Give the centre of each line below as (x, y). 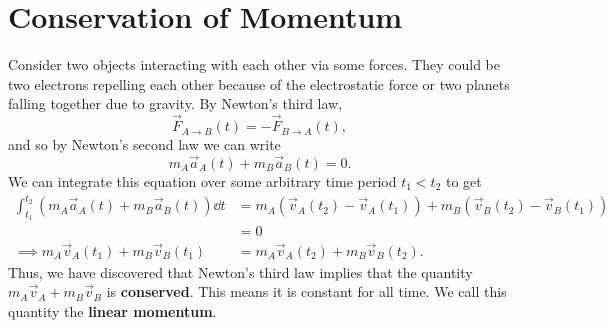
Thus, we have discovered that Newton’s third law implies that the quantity (240, 271)
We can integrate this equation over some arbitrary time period (202, 180)
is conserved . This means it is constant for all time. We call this (306, 291)
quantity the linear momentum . (112, 310)
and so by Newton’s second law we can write (144, 144)
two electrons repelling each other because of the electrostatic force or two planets (259, 83)
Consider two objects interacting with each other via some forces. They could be (254, 64)
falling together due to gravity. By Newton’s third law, (175, 103)
